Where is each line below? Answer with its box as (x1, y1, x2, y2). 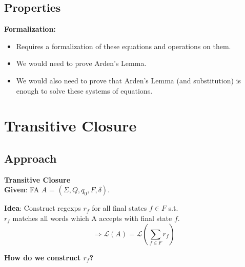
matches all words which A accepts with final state (12, 212, 172, 223)
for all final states (92, 203, 147, 213)
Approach (4, 150, 57, 166)
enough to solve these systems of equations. (16, 85, 153, 96)
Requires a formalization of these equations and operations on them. (16, 40, 231, 51)
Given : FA (4, 184, 39, 195)
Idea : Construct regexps (4, 203, 81, 213)
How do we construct (4, 252, 81, 262)
